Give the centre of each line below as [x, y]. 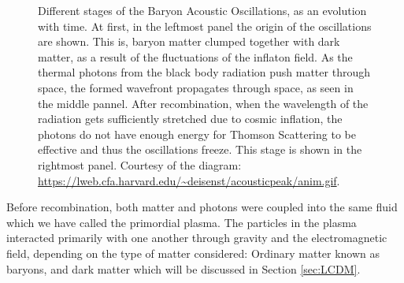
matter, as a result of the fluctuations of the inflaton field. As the [195, 56]
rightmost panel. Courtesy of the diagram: [140, 164]
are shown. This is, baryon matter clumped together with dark [189, 41]
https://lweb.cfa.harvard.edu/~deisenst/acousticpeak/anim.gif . [189, 180]
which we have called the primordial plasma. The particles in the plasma [182, 222]
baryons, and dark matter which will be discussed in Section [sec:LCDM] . [183, 268]
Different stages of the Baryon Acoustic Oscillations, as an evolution [202, 10]
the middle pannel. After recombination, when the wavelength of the [203, 103]
